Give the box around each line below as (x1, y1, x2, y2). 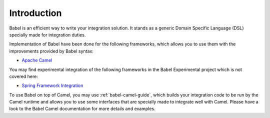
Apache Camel (21, 57, 52, 63)
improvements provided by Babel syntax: (9, 48, 93, 54)
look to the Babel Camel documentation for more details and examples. (9, 105, 155, 112)
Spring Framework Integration (21, 82, 83, 88)
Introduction (9, 7, 62, 18)
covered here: (9, 73, 38, 79)
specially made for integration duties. (9, 31, 86, 37)
